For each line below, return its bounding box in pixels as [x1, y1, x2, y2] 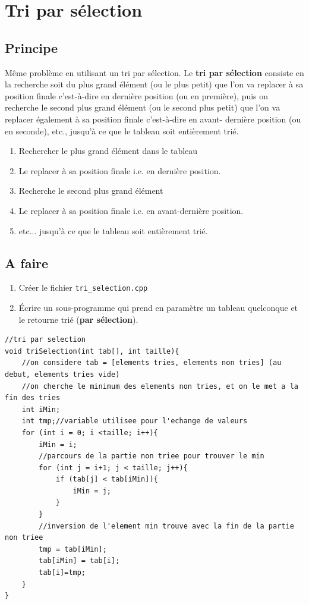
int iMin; [21, 405, 61, 414]
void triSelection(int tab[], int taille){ [5, 347, 179, 356]
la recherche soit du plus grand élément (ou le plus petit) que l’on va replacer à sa [5, 78, 304, 90]
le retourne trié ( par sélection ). [18, 313, 138, 325]
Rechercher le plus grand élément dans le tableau [18, 144, 198, 157]
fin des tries [5, 394, 61, 402]
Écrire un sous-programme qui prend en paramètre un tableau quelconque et [18, 301, 298, 313]
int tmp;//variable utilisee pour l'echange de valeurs [21, 417, 248, 426]
